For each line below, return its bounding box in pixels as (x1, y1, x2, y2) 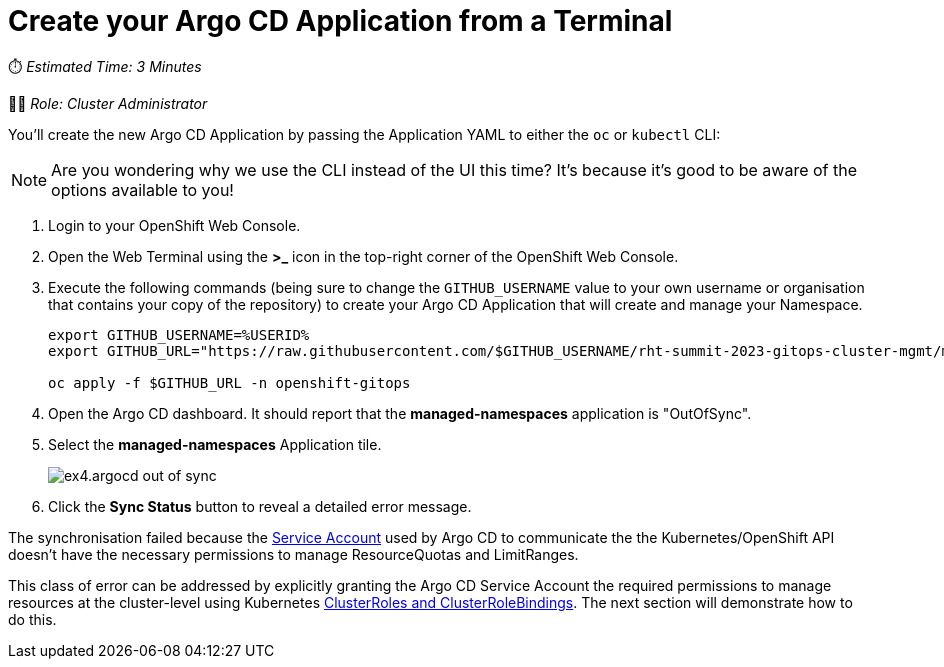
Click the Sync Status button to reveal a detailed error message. (48, 497, 472, 515)
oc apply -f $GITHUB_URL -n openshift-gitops (48, 374, 411, 391)
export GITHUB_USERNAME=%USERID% (48, 326, 310, 343)
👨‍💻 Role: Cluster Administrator (8, 94, 208, 112)
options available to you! (51, 179, 234, 200)
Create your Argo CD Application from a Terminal (8, 4, 673, 38)
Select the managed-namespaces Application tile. (48, 435, 382, 453)
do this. (8, 610, 57, 628)
